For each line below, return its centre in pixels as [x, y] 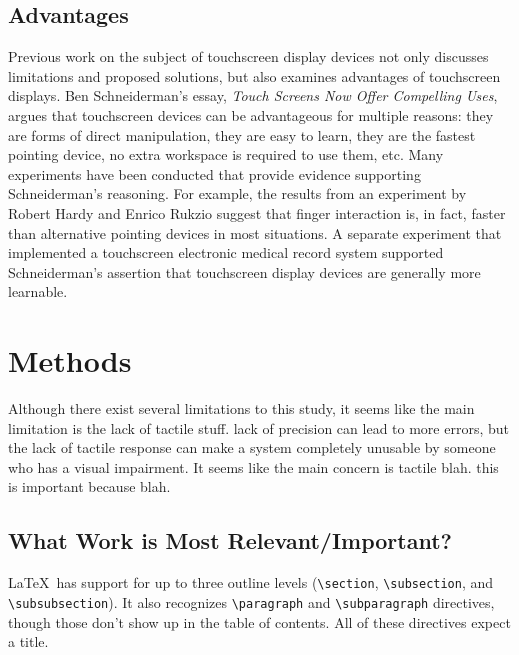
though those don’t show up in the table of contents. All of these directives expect [259, 621]
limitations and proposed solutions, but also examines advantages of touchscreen [254, 75]
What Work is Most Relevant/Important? [230, 540]
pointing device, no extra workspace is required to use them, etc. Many [226, 154]
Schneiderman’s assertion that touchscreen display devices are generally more [244, 271]
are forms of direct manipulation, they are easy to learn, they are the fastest [242, 134]
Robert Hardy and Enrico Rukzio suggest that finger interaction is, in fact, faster [257, 212]
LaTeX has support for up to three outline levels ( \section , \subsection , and [251, 582]
